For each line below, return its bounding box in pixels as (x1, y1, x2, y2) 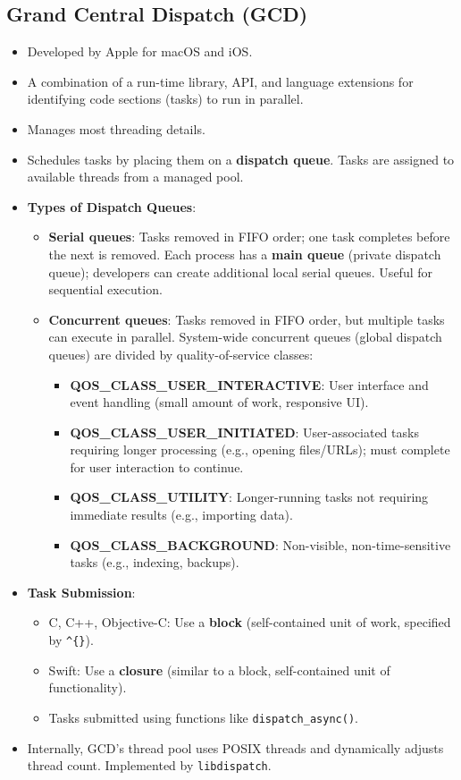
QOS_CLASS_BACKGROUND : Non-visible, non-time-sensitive (70, 535, 451, 554)
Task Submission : (27, 582, 136, 601)
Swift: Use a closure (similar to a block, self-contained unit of (48, 660, 390, 679)
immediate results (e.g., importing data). (70, 505, 293, 524)
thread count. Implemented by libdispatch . (27, 756, 272, 775)
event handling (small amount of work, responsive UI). (70, 393, 369, 411)
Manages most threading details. (27, 119, 205, 138)
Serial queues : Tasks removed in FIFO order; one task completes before (48, 227, 450, 246)
